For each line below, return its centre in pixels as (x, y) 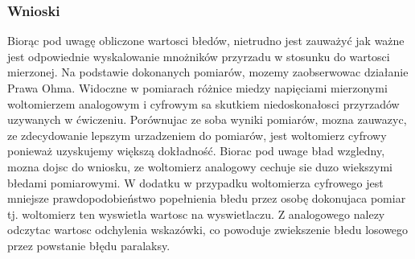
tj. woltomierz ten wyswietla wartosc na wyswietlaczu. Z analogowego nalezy (196, 214)
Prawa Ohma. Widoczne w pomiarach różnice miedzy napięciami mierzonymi (197, 88)
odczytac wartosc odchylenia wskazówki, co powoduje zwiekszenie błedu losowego (208, 230)
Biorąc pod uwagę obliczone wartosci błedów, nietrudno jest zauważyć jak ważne (206, 41)
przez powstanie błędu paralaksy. (89, 245)
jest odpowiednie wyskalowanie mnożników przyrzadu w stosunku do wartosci (199, 56)
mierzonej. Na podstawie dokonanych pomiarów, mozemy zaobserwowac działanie (208, 72)
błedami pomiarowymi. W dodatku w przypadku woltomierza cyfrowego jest (195, 182)
